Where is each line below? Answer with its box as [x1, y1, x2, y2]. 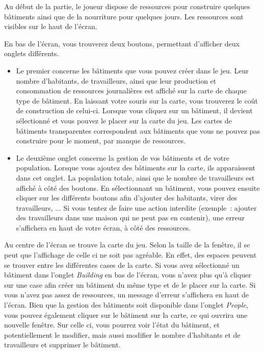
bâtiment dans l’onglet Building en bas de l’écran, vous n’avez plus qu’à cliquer [4, 269, 251, 280]
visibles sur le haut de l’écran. [4, 21, 97, 32]
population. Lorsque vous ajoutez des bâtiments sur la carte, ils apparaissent [16, 162, 255, 173]
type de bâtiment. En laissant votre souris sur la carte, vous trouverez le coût [16, 95, 258, 106]
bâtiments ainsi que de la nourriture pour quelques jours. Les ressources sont [4, 11, 244, 21]
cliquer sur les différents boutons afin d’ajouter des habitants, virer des [16, 192, 237, 203]
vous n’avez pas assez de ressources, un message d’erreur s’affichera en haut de [4, 289, 249, 300]
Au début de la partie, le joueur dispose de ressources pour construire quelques [4, 1, 250, 11]
